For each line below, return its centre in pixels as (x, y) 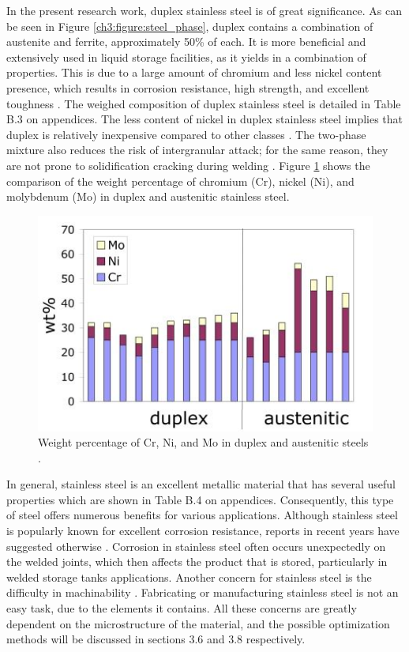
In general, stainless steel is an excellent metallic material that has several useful (201, 484)
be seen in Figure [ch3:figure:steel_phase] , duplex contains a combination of (190, 26)
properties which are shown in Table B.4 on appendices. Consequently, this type (200, 499)
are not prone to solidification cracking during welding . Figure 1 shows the (188, 165)
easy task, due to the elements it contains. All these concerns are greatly (182, 608)
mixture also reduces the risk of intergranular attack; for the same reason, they (197, 150)
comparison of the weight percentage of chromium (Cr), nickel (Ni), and (180, 181)
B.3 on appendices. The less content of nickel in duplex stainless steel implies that (205, 119)
